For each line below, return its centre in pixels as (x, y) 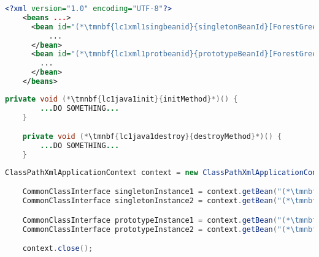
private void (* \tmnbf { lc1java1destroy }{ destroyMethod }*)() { (152, 137)
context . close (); (58, 249)
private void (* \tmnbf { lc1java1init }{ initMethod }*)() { (121, 99)
